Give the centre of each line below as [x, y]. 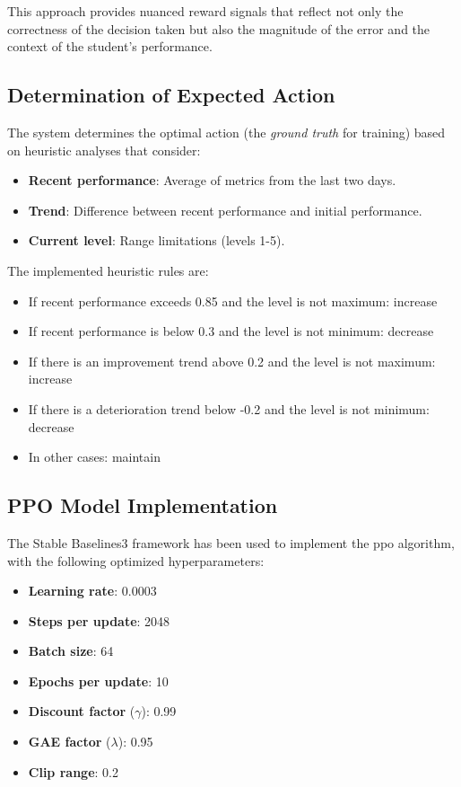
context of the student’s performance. [110, 46]
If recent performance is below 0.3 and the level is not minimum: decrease [231, 331]
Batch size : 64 [71, 651]
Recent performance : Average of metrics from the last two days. [212, 180]
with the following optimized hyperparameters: [136, 560]
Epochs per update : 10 [98, 681]
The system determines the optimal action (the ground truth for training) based [226, 132]
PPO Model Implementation [143, 505]
